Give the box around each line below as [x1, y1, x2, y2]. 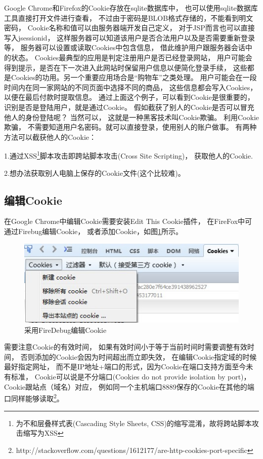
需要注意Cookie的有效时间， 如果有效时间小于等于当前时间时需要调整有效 [4, 341, 247, 352]
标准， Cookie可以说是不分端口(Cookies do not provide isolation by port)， [11, 371, 251, 382]
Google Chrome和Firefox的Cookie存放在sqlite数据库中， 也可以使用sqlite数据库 [4, 3, 258, 13]
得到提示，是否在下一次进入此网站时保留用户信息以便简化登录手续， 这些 [4, 62, 247, 72]
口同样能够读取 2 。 [4, 392, 64, 403]
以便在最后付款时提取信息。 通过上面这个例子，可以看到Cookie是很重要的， [4, 92, 254, 102]
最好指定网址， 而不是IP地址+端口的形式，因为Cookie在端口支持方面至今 [4, 361, 246, 372]
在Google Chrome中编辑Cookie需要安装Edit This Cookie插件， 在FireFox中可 [4, 216, 252, 226]
